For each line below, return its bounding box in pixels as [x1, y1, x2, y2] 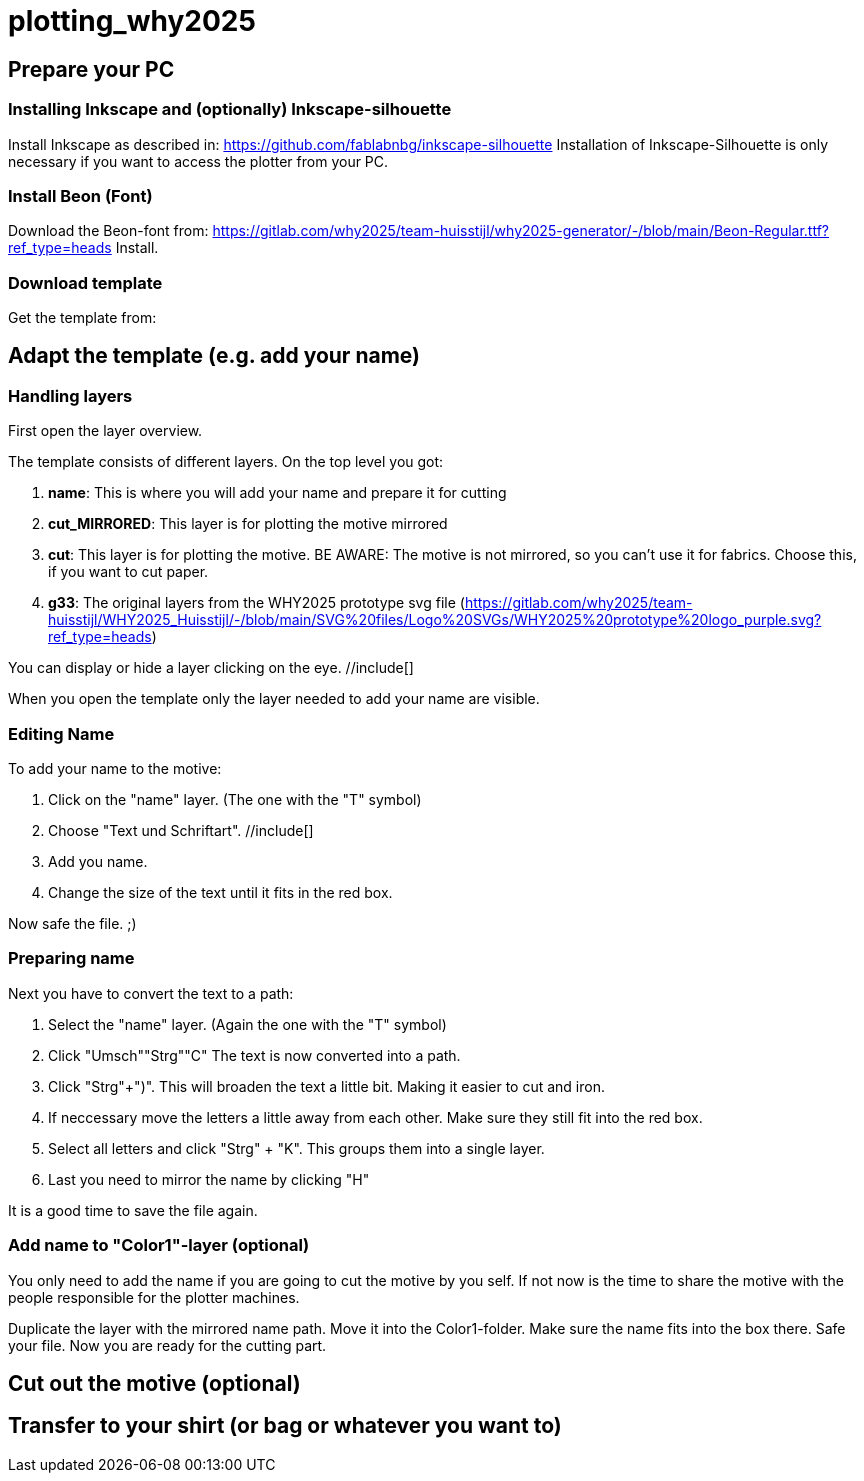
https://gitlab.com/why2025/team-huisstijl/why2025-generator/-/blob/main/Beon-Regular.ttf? [212, 222, 830, 240]
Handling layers [8, 385, 133, 406]
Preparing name [8, 948, 135, 969]
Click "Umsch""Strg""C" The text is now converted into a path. [48, 1046, 461, 1064]
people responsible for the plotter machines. [8, 1288, 300, 1306]
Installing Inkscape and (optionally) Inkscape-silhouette [8, 99, 452, 120]
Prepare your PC [8, 56, 175, 82]
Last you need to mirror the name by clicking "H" [48, 1170, 370, 1188]
